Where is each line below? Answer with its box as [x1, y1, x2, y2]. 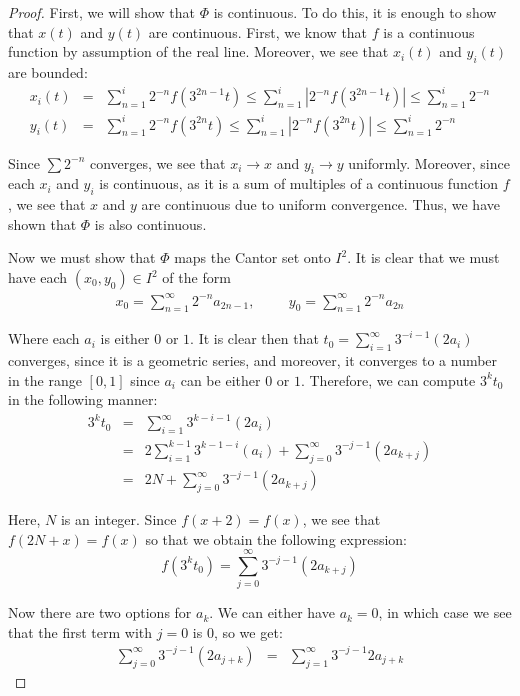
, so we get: [213, 621, 283, 642]
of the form [162, 267, 231, 288]
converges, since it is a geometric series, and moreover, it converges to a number [8, 350, 498, 371]
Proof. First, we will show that [8, 2, 195, 22]
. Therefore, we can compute [300, 369, 476, 390]
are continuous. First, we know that [148, 21, 368, 42]
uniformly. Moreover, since [348, 152, 510, 173]
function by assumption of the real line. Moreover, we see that [8, 41, 389, 62]
